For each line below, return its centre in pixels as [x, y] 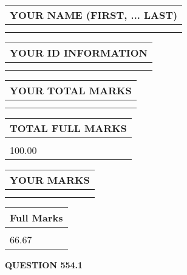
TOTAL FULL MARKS [68, 128]
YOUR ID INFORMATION [79, 53]
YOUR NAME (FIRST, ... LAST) [94, 15]
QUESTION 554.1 [44, 265]
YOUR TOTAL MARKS [71, 90]
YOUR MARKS [50, 180]
